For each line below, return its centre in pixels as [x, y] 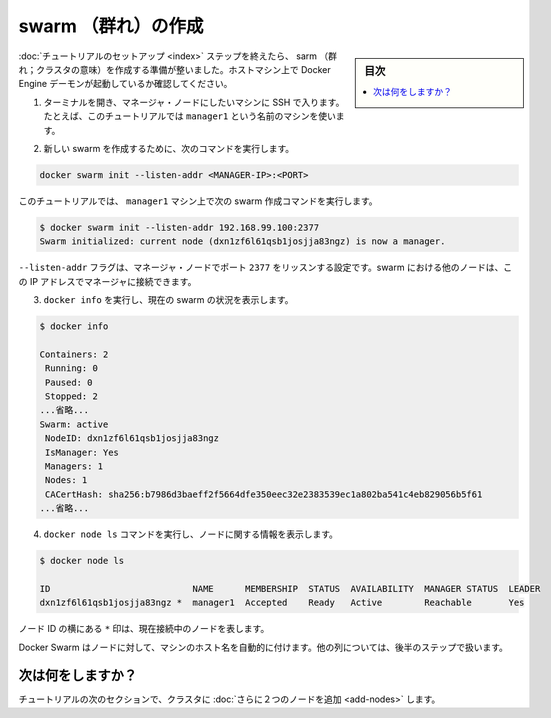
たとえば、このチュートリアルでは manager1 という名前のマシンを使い [190, 116]
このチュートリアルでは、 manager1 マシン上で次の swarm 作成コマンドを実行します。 [198, 201]
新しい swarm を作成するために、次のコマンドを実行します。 [169, 148]
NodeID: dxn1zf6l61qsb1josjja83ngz [132, 438]
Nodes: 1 [66, 480]
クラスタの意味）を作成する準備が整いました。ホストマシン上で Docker [183, 69]
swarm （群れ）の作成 [111, 26]
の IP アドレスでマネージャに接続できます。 [107, 281]
